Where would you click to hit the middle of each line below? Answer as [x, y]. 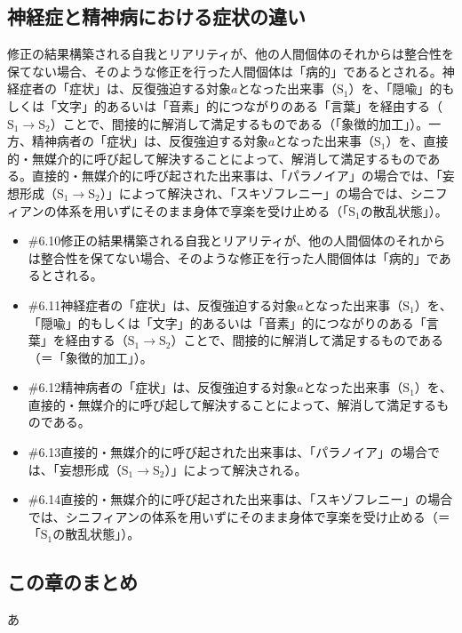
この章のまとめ [72, 582]
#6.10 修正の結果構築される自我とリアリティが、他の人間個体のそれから [237, 240]
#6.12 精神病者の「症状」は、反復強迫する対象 [163, 387]
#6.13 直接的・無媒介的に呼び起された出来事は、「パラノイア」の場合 [228, 452]
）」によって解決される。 [236, 469]
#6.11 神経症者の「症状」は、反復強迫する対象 [163, 304]
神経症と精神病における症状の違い [156, 16]
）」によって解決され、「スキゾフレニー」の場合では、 [255, 192]
